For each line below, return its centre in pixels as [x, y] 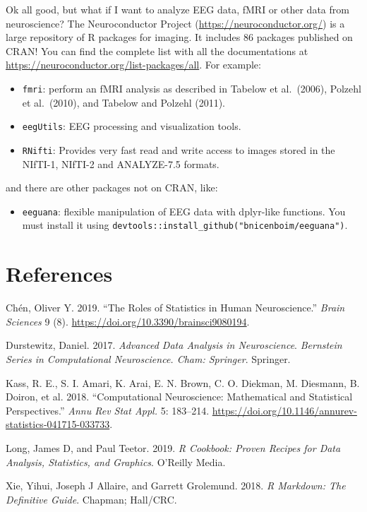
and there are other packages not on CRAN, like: [112, 187]
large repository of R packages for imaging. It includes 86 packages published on [179, 37]
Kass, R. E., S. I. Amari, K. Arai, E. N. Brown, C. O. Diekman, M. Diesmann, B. [183, 382]
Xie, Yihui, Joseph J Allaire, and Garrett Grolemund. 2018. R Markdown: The [176, 486]
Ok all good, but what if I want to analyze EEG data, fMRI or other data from [178, 9]
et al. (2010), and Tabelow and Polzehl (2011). [124, 102]
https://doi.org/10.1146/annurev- [284, 410]
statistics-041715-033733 [58, 424]
